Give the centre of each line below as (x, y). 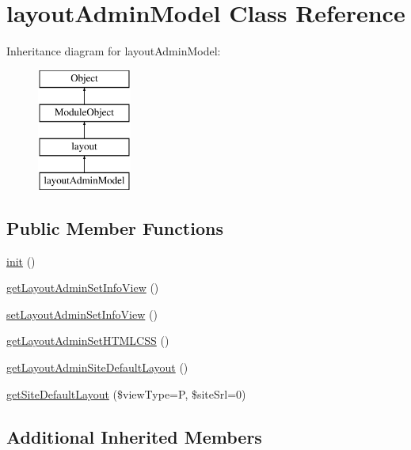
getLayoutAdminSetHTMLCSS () (88, 340)
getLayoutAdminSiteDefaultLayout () (97, 367)
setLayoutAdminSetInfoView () (82, 314)
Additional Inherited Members (134, 436)
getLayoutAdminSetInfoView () (83, 287)
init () (21, 261)
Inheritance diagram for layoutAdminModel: (114, 51)
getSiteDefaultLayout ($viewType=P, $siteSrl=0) (126, 393)
